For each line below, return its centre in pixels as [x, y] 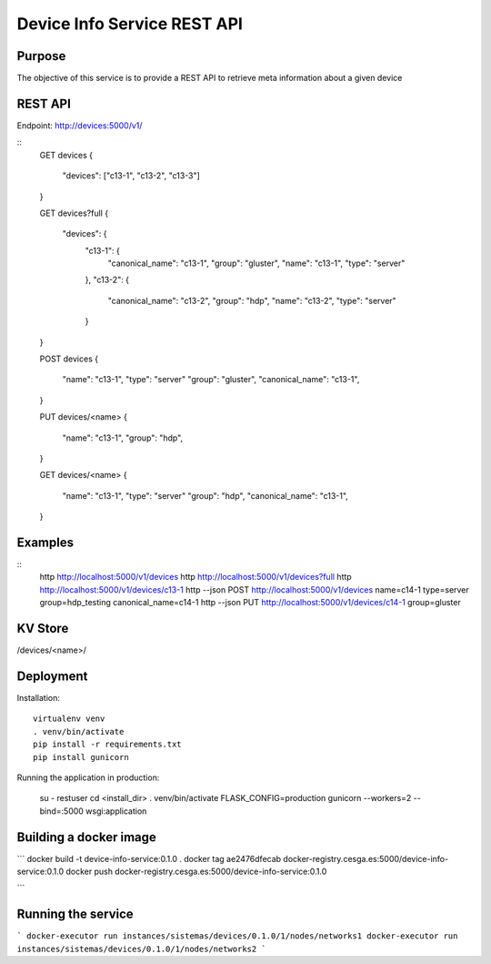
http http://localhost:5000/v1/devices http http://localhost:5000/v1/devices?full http [195, 577]
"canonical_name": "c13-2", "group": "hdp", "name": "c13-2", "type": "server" [252, 300]
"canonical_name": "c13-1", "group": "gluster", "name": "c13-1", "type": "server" [256, 263]
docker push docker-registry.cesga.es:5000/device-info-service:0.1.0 [196, 872]
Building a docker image [86, 837]
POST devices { [69, 359]
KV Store [43, 629]
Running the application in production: [88, 777]
